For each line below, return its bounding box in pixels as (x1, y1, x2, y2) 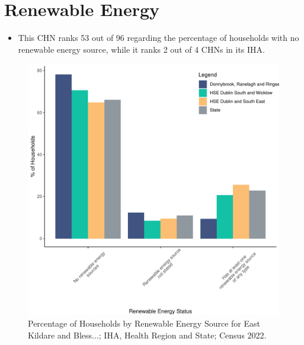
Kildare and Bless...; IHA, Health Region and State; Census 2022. (28, 328, 267, 341)
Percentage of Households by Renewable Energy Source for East (28, 317, 260, 329)
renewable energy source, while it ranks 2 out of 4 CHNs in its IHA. (18, 43, 265, 55)
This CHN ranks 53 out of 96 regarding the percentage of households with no (18, 31, 299, 44)
